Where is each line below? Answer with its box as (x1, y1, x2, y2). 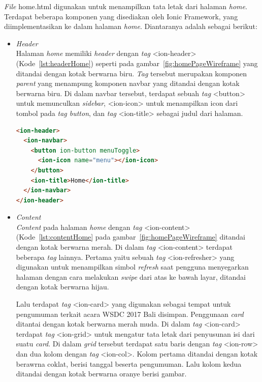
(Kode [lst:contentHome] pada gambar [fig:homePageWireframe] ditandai (16, 231, 245, 242)
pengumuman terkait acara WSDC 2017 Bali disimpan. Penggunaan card (16, 308, 244, 319)
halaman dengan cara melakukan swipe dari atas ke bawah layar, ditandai (16, 271, 246, 282)
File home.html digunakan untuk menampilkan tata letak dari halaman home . (4, 1, 247, 11)
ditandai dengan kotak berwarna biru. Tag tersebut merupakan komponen (16, 68, 247, 78)
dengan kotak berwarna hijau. (16, 281, 109, 292)
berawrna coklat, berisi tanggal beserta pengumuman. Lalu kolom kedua (16, 358, 242, 369)
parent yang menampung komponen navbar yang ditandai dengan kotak (16, 78, 240, 89)
